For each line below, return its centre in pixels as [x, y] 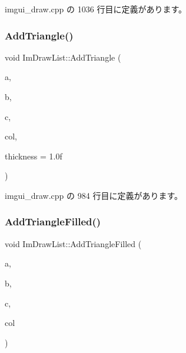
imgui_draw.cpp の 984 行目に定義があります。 [94, 195]
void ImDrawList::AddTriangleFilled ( [73, 243]
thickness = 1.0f [34, 156]
